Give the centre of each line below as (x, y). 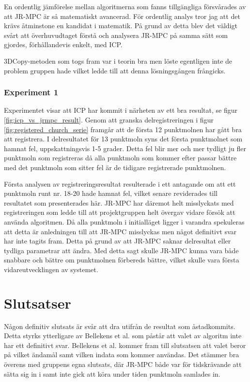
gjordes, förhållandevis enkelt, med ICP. (63, 44)
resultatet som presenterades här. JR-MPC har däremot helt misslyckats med (119, 202)
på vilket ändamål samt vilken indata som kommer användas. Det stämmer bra (122, 355)
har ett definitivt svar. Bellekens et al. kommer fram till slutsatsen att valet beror (125, 345)
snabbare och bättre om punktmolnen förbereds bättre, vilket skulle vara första (122, 260)
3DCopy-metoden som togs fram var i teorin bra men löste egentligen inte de (118, 61)
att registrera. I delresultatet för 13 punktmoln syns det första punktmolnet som (123, 139)
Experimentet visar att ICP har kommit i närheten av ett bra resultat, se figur (121, 110)
